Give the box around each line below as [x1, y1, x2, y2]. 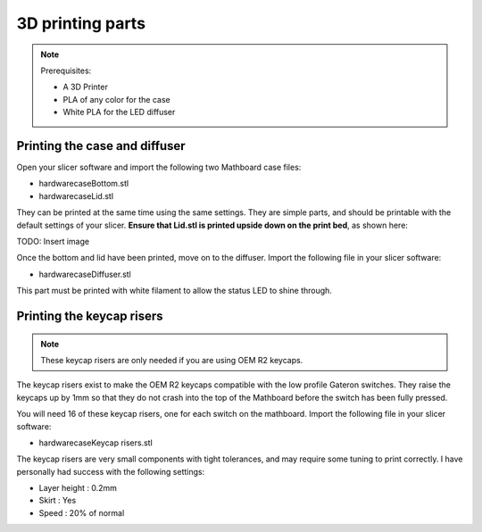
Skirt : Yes [38, 495, 77, 506]
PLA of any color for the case [62, 94, 170, 104]
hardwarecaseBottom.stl [38, 179, 129, 189]
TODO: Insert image [16, 236, 89, 246]
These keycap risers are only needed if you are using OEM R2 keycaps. [40, 354, 303, 365]
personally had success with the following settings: [16, 466, 205, 477]
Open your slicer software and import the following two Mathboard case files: [16, 162, 302, 173]
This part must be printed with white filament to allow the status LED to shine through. [16, 286, 332, 296]
